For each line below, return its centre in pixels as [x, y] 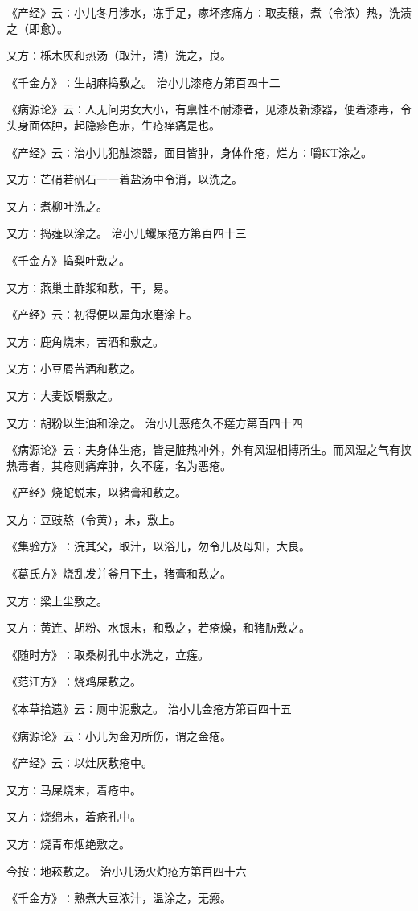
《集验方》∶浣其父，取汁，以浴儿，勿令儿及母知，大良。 [158, 546]
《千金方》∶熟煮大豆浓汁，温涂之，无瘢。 [119, 898]
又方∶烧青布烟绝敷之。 [68, 843]
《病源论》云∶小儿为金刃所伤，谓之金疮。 [119, 735]
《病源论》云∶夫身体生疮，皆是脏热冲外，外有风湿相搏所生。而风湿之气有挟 [209, 449]
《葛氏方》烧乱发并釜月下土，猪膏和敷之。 [119, 573]
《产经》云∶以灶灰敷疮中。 [80, 763]
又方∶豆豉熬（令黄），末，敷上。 [94, 519]
